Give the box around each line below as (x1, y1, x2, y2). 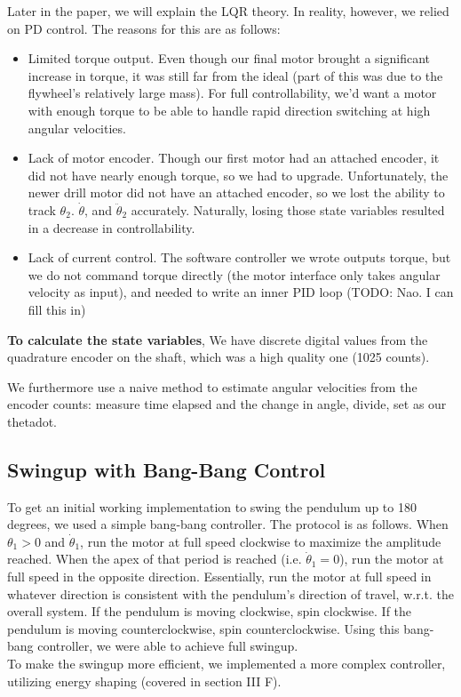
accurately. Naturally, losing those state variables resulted (131, 200, 445, 219)
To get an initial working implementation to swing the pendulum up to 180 (7, 497, 417, 516)
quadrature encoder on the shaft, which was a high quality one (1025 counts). (7, 348, 430, 366)
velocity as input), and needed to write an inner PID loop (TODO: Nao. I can (28, 283, 454, 301)
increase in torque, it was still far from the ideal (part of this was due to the (28, 66, 443, 84)
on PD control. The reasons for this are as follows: (7, 19, 281, 37)
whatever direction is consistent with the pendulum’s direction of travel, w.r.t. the (7, 584, 454, 603)
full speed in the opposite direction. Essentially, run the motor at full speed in (7, 567, 432, 586)
